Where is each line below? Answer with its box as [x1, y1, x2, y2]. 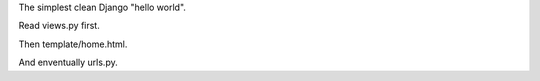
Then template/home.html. [18, 38, 128, 50]
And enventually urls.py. [18, 56, 119, 69]
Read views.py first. [18, 20, 100, 32]
